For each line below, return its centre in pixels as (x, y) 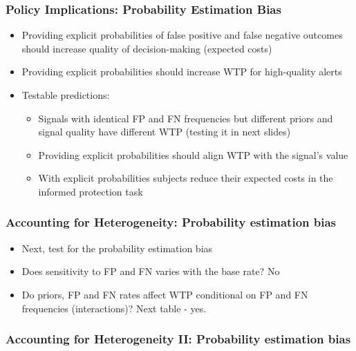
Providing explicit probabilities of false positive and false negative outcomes (182, 35)
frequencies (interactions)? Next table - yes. (114, 308)
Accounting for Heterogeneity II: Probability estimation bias (178, 339)
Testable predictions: (66, 95)
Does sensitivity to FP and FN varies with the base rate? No (151, 271)
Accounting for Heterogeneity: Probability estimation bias (171, 222)
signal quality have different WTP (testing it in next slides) (165, 132)
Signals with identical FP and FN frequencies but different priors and (186, 118)
